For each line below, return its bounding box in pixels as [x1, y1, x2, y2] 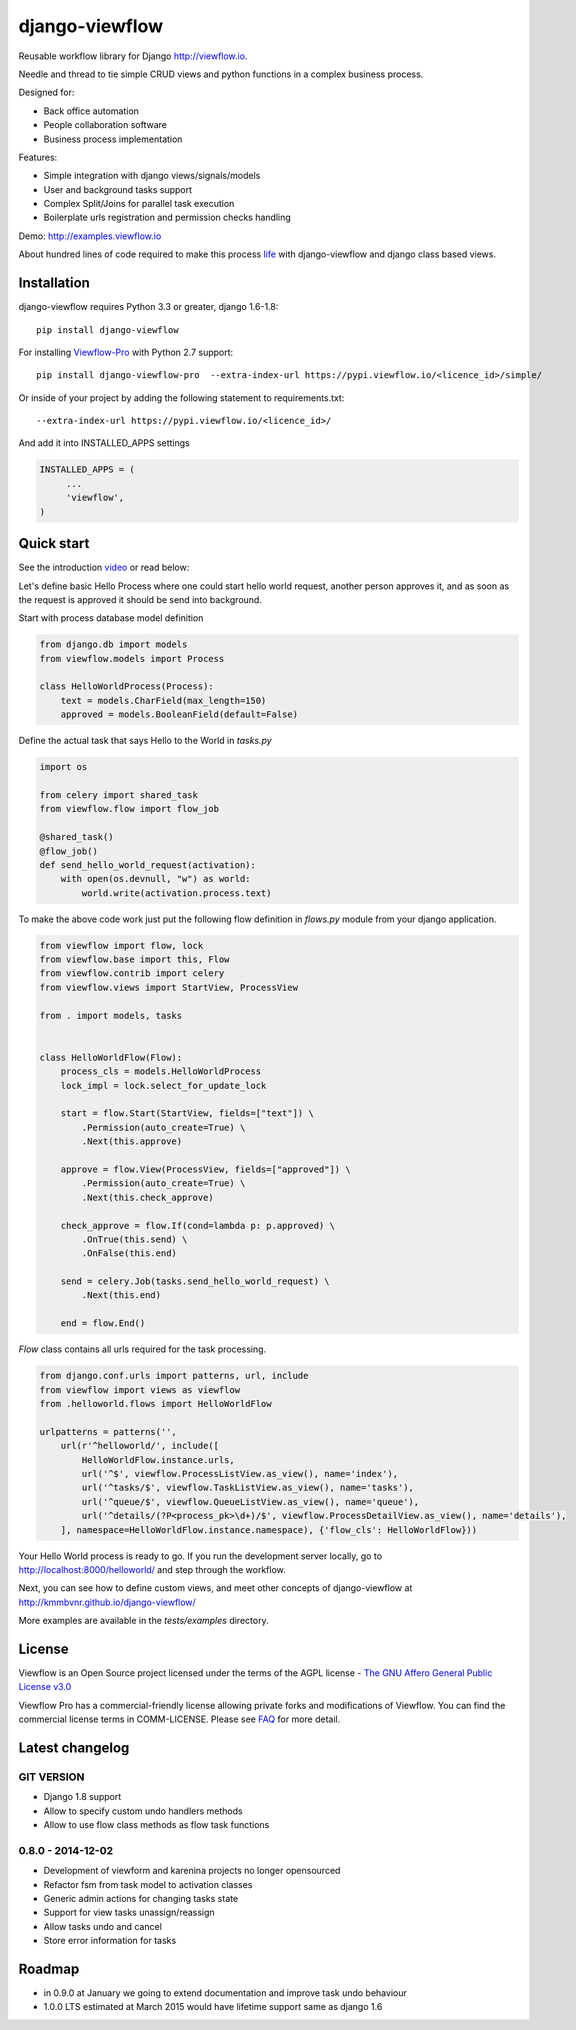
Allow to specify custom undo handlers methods [43, 1805, 244, 1817]
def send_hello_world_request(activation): [39, 859, 257, 870]
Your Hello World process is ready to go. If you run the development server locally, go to [18, 1550, 383, 1562]
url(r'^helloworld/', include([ [60, 1440, 220, 1452]
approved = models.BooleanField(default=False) [60, 709, 299, 720]
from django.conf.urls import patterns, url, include [39, 1370, 309, 1382]
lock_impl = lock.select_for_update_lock [60, 1080, 267, 1091]
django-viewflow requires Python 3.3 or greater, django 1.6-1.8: [18, 301, 279, 313]
